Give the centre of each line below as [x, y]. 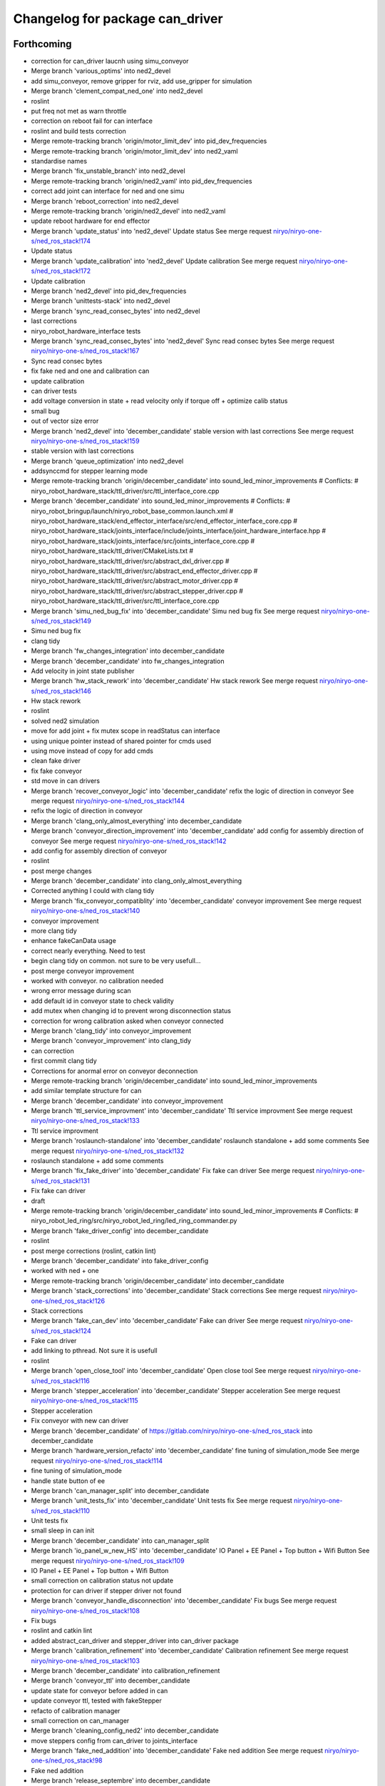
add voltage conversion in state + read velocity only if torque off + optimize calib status [159, 401]
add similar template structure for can [86, 1091]
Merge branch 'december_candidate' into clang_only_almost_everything [137, 881]
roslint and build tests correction [78, 131]
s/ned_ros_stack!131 [61, 1181]
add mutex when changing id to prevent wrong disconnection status [131, 1011]
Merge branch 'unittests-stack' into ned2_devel [101, 301]
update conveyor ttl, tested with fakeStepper [96, 1701]
